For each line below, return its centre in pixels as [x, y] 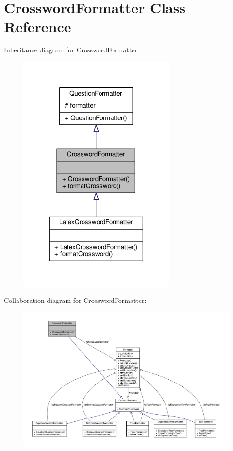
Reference [38, 26]
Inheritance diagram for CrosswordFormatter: [72, 50]
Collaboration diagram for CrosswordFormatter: [75, 300]
